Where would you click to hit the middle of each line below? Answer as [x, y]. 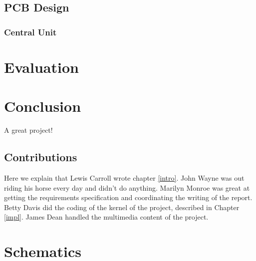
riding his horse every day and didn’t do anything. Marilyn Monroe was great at [127, 187]
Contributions [41, 157]
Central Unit [30, 32]
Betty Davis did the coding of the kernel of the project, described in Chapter [122, 207]
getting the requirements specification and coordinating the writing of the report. [128, 197]
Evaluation [41, 67]
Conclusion [43, 106]
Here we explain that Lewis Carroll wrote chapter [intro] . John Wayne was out [124, 177]
